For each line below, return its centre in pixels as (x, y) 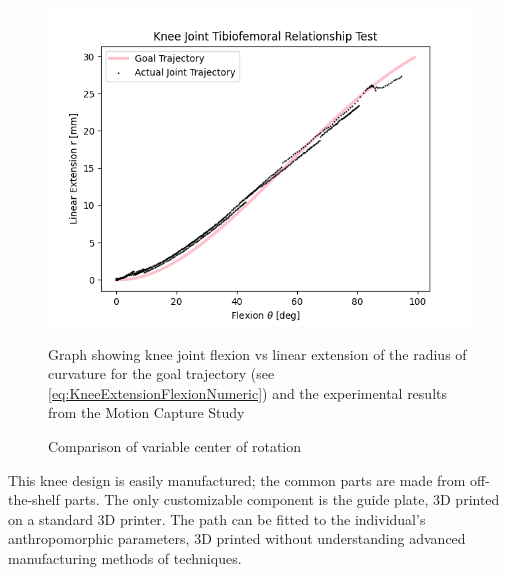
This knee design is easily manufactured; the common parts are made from (237, 479)
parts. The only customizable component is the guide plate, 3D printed (282, 499)
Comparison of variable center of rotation (175, 445)
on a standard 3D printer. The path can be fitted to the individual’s (217, 518)
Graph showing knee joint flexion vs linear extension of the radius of (257, 353)
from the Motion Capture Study (146, 412)
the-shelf (34, 499)
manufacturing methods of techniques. (125, 557)
